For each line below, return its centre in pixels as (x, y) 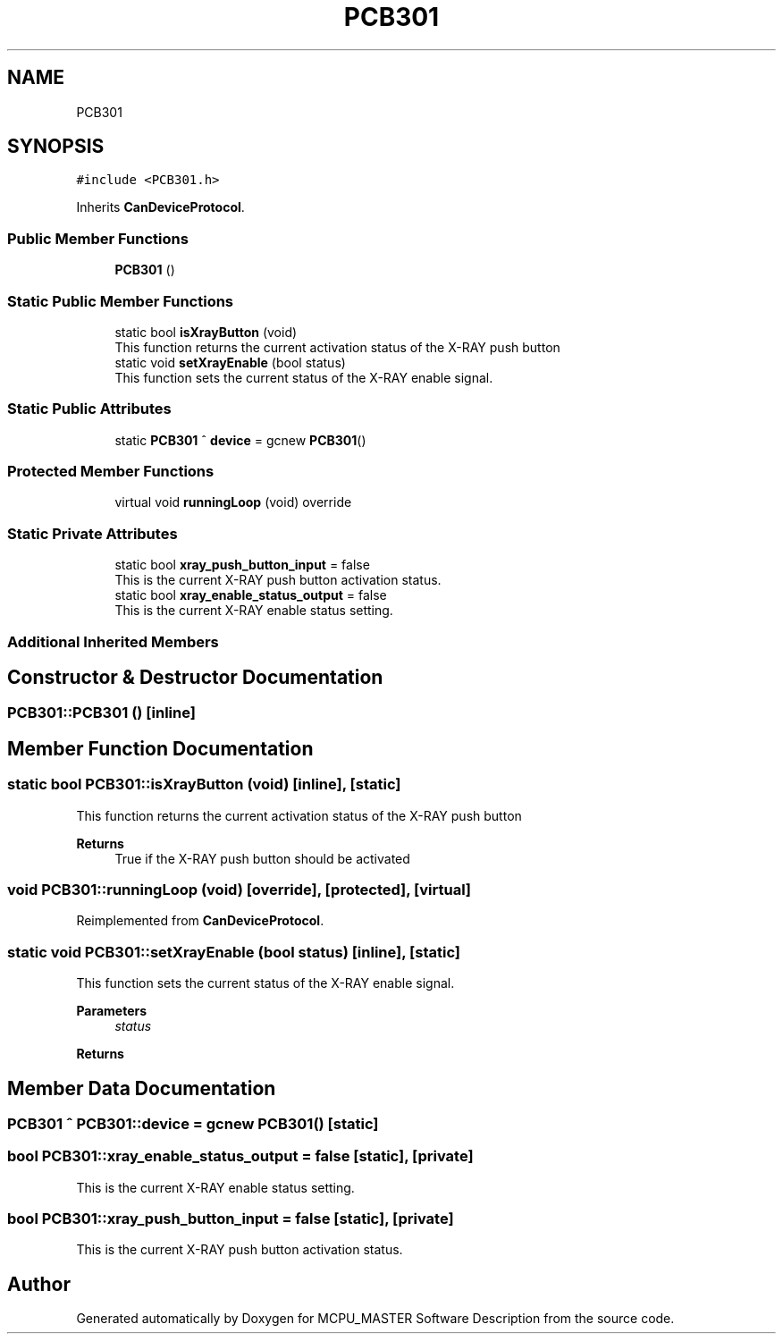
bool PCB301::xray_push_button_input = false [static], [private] (231, 1219)
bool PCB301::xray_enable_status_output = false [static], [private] (240, 1156)
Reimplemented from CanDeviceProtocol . (200, 921)
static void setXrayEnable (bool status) (230, 362)
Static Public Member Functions (121, 301)
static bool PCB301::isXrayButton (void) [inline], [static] (204, 784)
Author (39, 1284)
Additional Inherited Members (113, 641)
